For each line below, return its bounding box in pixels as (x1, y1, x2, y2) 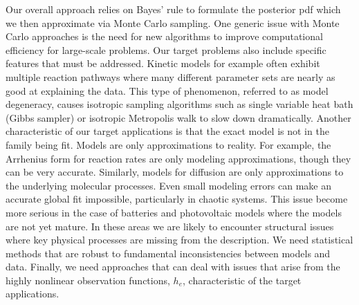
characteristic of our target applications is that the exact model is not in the (6, 124, 329, 138)
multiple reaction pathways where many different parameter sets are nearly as (6, 69, 335, 84)
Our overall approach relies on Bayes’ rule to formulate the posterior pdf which (6, 2, 341, 16)
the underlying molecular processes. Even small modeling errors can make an (6, 178, 331, 192)
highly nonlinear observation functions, (6, 272, 170, 287)
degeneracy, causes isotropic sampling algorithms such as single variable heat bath (6, 97, 353, 111)
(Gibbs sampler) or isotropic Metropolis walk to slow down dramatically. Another (6, 110, 351, 124)
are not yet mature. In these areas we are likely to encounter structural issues (6, 219, 334, 233)
